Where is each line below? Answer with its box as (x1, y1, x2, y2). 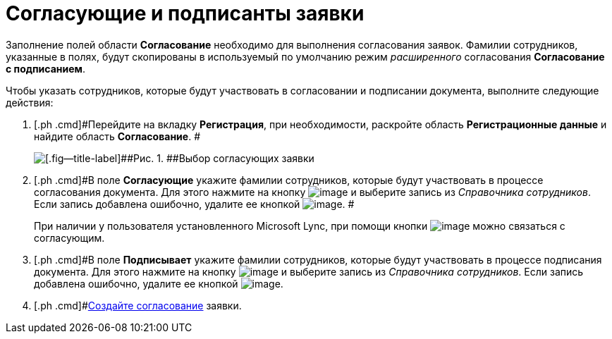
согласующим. (34, 231, 105, 244)
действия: (6, 96, 54, 109)
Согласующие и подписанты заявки (6, 1, 365, 25)
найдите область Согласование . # (34, 130, 200, 142)
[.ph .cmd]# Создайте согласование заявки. (34, 299, 242, 312)
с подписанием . (6, 62, 85, 75)
